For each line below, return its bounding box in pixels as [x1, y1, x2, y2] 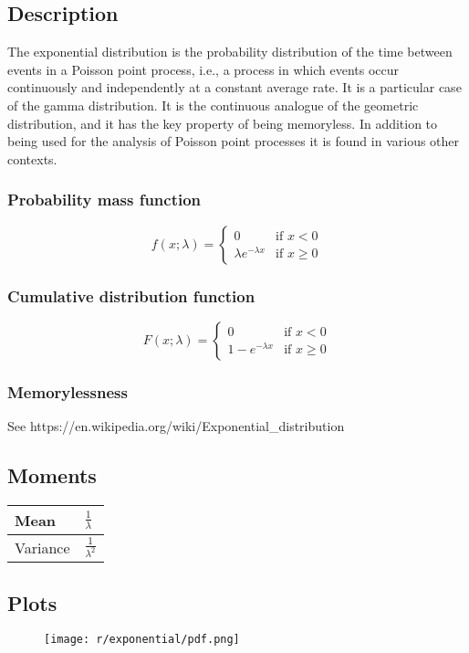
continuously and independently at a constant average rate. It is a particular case [7, 78, 462, 97]
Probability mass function [7, 188, 202, 211]
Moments [7, 461, 97, 489]
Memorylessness [7, 380, 128, 403]
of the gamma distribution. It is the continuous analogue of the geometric [7, 95, 419, 114]
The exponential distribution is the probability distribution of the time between [7, 42, 453, 61]
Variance [15, 537, 70, 559]
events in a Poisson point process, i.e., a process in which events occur [7, 59, 400, 79]
